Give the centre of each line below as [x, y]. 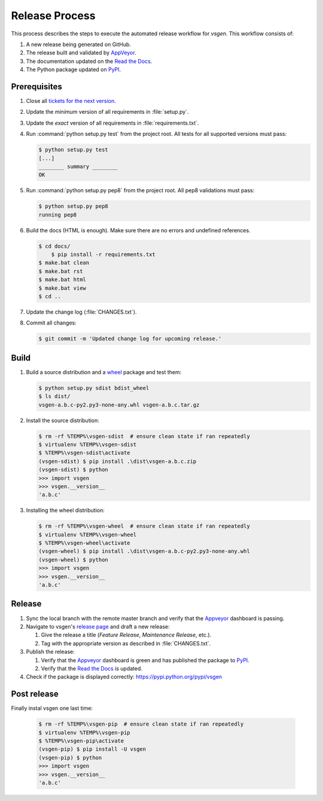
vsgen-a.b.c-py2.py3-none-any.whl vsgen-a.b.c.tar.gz [119, 405]
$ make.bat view [63, 288]
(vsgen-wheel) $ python [74, 559]
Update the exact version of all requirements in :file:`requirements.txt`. [112, 123]
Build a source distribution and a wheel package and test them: [104, 372]
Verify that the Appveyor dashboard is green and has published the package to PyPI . [145, 660]
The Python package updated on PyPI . [74, 69]
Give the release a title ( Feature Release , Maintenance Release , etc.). [126, 635]
